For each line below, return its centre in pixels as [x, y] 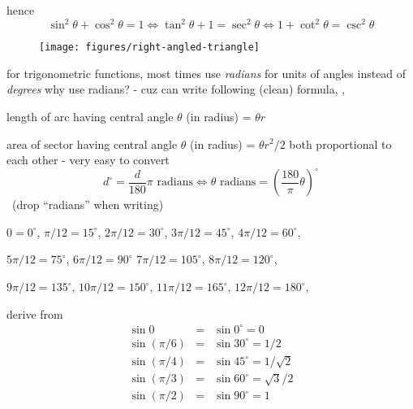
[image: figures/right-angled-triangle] [150, 48]
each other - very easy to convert [88, 160]
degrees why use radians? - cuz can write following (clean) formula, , [176, 89]
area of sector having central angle [92, 144]
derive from [35, 313]
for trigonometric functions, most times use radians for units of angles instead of [206, 73]
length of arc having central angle [90, 116]
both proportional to [340, 144]
